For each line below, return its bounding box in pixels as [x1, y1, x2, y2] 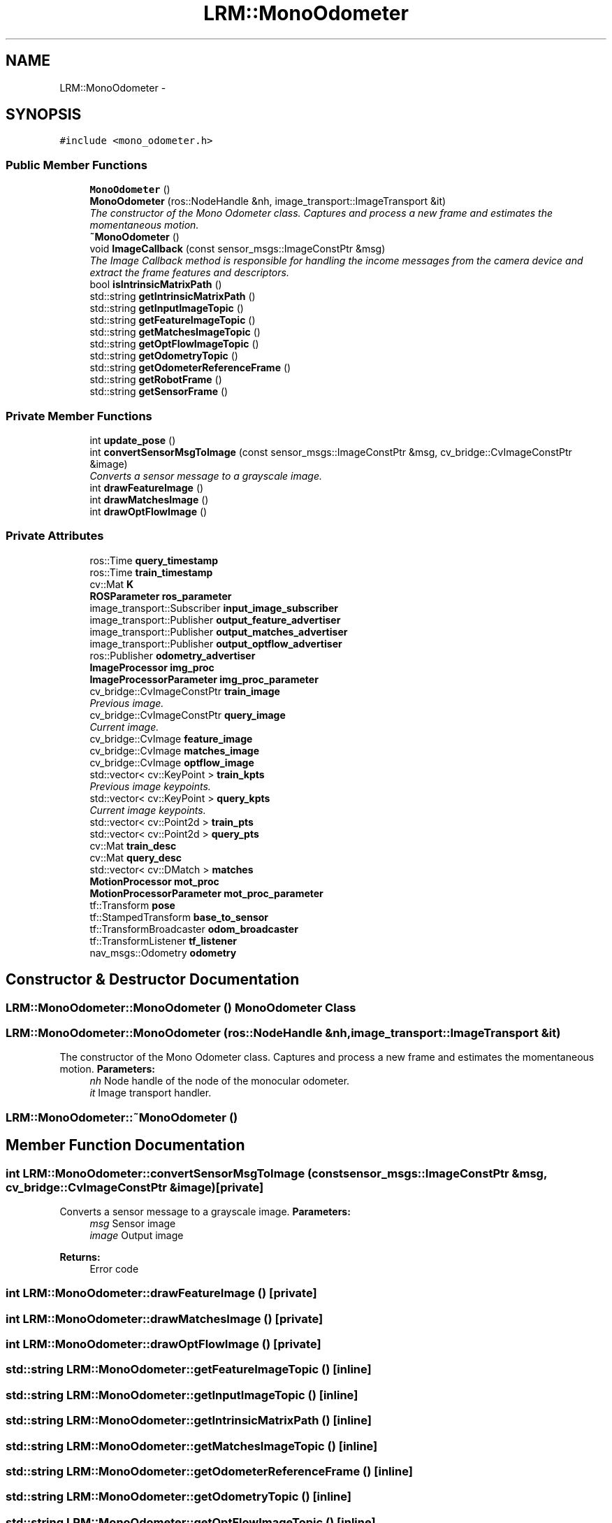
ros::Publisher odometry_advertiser [89, 649, 256, 662]
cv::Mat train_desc [89, 839, 177, 852]
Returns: [59, 1250, 101, 1263]
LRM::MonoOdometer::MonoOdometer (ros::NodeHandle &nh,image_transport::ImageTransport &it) [6, 1025, 561, 1040]
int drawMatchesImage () [89, 493, 209, 506]
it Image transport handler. [89, 1087, 212, 1099]
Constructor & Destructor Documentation [6, 971, 300, 989]
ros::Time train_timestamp [89, 566, 213, 578]
